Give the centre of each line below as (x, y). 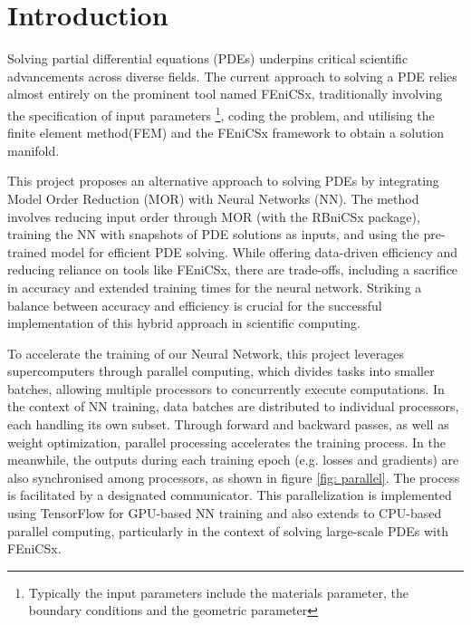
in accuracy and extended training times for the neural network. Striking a (215, 287)
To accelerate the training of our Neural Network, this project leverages (206, 353)
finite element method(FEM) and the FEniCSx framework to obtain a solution (226, 133)
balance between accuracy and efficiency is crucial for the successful (195, 305)
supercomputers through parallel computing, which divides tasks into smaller (221, 371)
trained (27, 251)
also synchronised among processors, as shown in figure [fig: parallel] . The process (234, 477)
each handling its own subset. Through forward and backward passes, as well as (228, 424)
